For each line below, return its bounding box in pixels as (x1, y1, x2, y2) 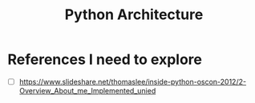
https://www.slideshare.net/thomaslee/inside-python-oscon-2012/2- (18, 77, 246, 86)
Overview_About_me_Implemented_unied (18, 86, 156, 95)
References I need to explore (7, 50, 202, 69)
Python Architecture (64, 6, 204, 24)
